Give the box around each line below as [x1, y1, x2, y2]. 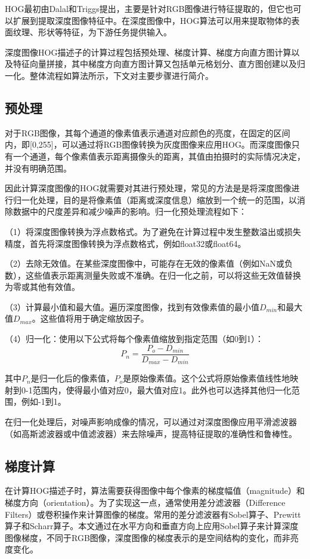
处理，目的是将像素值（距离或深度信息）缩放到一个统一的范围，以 [38, 193, 297, 206]
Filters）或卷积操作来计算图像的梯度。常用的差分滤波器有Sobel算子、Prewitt [5, 508, 301, 520]
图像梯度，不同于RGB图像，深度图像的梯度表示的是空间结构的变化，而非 [5, 531, 290, 543]
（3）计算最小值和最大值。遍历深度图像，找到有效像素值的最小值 [5, 300, 259, 313]
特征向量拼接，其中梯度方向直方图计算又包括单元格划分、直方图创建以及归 [13, 57, 305, 70]
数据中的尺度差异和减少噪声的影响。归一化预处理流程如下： [13, 205, 247, 218]
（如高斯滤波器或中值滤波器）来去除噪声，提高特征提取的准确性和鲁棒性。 [5, 427, 297, 439]
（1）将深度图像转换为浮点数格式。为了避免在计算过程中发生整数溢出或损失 [5, 225, 301, 237]
